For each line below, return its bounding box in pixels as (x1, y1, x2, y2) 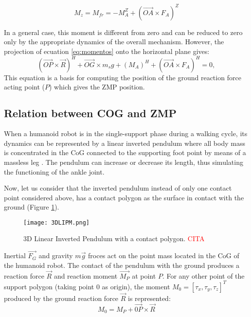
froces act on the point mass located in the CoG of (88, 250, 239, 261)
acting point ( (4, 82, 45, 92)
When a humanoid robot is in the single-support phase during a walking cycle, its (4, 128, 248, 139)
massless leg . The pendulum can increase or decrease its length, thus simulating (4, 157, 243, 167)
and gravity (38, 250, 73, 261)
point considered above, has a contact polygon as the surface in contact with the (4, 192, 244, 202)
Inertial (4, 250, 26, 261)
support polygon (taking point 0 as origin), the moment (4, 281, 170, 291)
